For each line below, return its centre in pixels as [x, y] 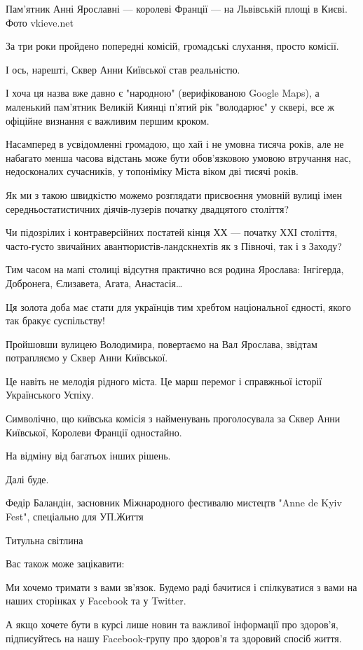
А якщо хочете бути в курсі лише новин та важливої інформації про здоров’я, [172, 624]
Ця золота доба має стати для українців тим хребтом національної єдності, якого [178, 306]
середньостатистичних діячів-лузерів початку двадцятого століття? [148, 208]
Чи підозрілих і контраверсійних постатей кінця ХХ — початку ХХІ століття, [172, 232]
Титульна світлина [44, 540]
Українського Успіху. [50, 395]
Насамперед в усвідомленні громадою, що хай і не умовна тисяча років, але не [175, 144]
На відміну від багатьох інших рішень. [88, 456]
